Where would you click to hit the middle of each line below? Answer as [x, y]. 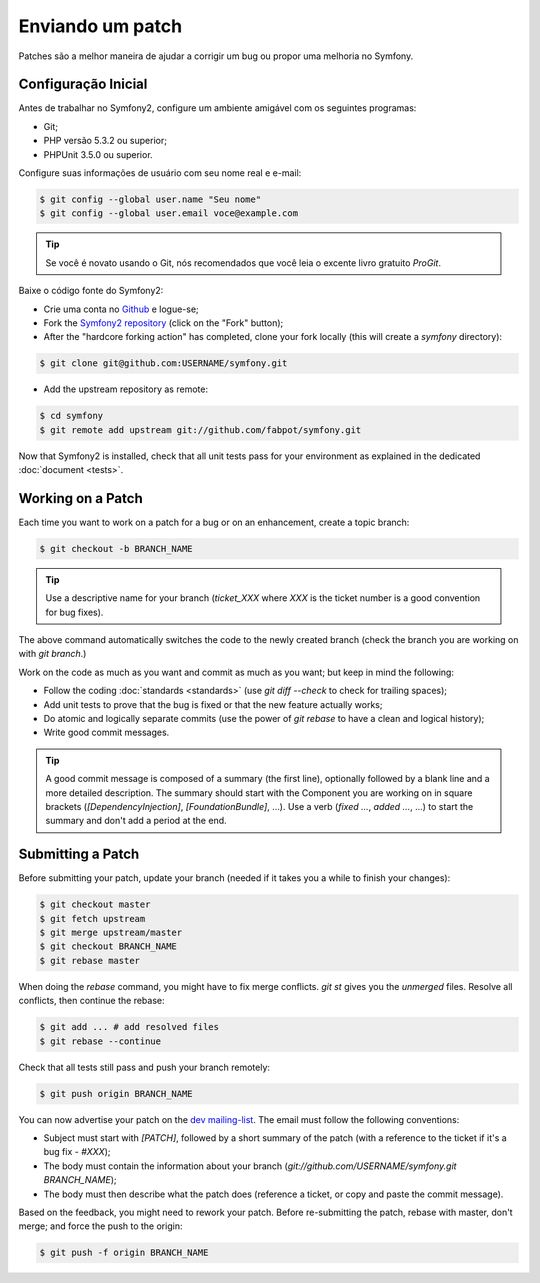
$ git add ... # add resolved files [129, 1027]
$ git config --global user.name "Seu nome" [150, 199]
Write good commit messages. [106, 732]
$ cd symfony [71, 416]
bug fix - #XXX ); [77, 1152]
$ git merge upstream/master [111, 933]
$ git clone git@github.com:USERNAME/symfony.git [163, 363]
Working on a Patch [81, 498]
